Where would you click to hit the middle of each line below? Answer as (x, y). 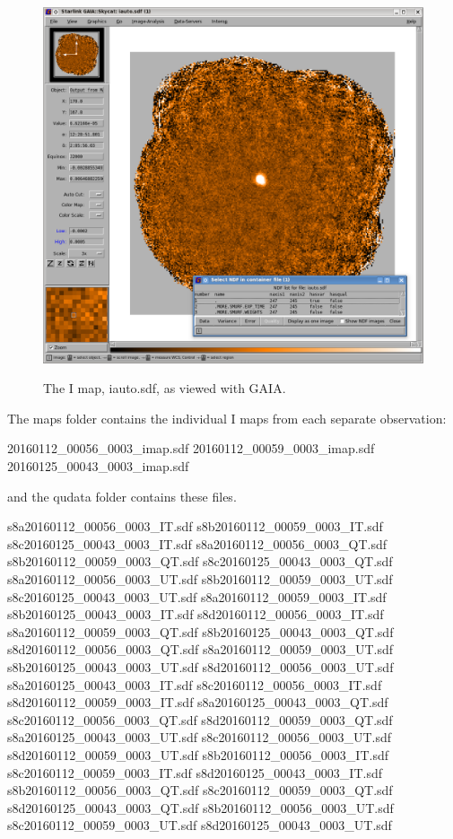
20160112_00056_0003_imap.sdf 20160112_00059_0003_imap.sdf (191, 448)
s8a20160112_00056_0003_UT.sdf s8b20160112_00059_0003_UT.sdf (200, 579)
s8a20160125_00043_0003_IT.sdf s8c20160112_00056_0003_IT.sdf (195, 684)
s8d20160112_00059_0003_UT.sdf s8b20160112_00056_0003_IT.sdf (198, 754)
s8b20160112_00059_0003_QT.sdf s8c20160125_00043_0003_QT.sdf (200, 561)
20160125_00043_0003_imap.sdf (98, 466)
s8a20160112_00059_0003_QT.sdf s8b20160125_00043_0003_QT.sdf (200, 631)
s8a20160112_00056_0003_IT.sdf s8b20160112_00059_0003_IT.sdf (195, 526)
